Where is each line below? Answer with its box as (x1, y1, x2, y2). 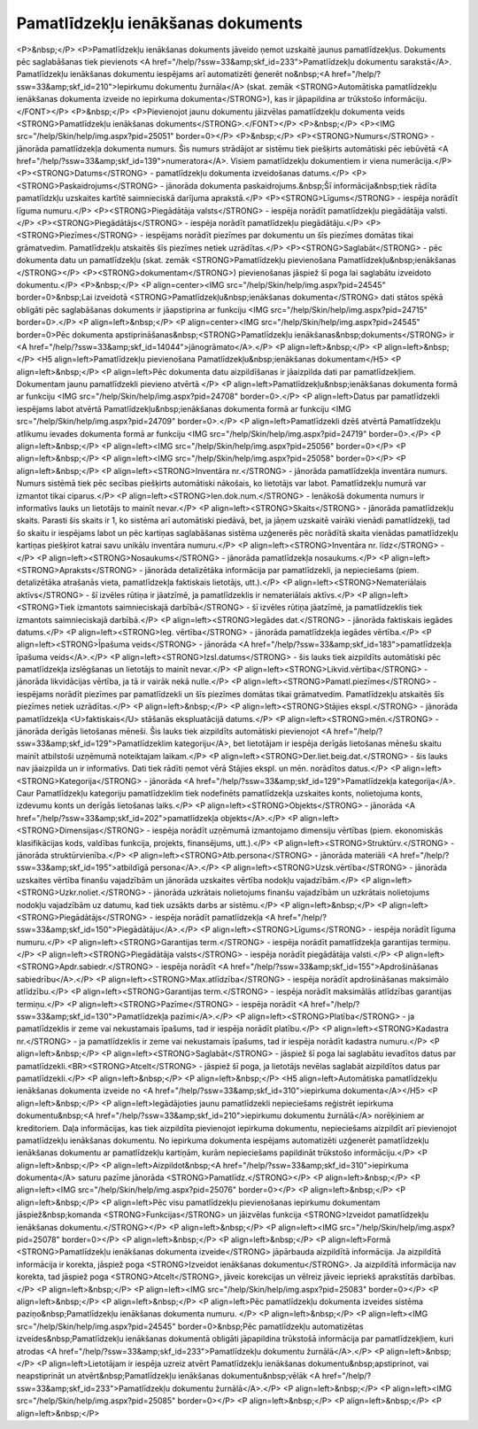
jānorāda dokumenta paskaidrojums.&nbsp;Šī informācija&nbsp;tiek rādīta (166, 180, 437, 190)
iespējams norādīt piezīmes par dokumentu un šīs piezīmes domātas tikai (145, 230, 413, 241)
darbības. (420, 1271, 456, 1282)
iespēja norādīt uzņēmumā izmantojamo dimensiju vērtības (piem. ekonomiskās (151, 825, 443, 836)
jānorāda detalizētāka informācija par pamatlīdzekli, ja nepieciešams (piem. (144, 564, 420, 575)
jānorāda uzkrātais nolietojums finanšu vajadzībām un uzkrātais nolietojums (153, 887, 430, 898)
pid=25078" (16, 1234, 61, 1245)
